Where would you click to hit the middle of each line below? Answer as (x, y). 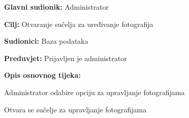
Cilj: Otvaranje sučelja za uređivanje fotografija (79, 24)
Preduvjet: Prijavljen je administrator (66, 58)
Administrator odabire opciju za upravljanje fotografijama (94, 92)
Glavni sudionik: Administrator (57, 7)
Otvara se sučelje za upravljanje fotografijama (75, 109)
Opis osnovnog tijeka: (42, 75)
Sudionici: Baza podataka (46, 41)
